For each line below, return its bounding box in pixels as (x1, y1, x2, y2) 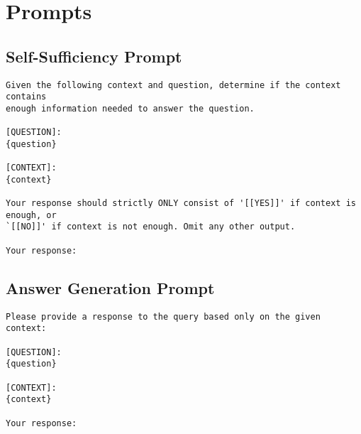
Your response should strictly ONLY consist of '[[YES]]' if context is (6, 198, 356, 209)
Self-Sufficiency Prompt (6, 45, 182, 67)
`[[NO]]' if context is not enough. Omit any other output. (6, 222, 296, 232)
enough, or (6, 210, 57, 220)
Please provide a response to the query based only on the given (6, 311, 321, 322)
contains (6, 92, 47, 102)
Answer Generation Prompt (6, 276, 215, 298)
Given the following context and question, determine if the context (6, 80, 341, 90)
